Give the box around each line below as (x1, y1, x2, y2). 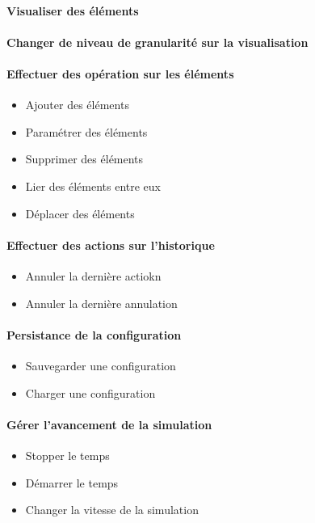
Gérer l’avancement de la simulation (6, 415, 212, 432)
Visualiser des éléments (6, 2, 139, 19)
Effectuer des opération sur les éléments (6, 65, 234, 82)
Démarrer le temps (25, 474, 119, 491)
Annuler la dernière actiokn (25, 267, 162, 284)
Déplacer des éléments (25, 205, 135, 221)
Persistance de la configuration (6, 326, 182, 343)
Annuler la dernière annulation (25, 294, 178, 311)
